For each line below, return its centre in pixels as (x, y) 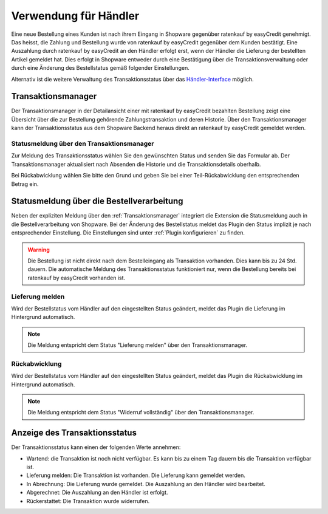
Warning (39, 250)
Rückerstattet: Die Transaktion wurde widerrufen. (88, 501)
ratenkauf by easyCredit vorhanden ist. (77, 278)
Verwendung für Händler (75, 16)
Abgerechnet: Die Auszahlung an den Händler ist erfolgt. (97, 493)
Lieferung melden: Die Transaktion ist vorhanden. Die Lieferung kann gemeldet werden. (136, 475)
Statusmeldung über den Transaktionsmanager (83, 143)
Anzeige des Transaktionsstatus (74, 433)
